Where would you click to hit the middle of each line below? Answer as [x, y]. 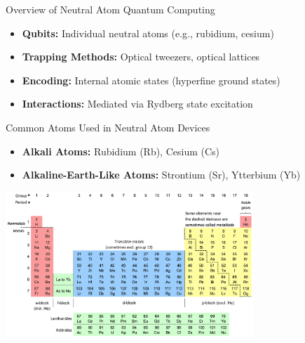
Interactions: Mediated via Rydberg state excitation [137, 104]
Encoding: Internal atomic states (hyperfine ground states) [151, 80]
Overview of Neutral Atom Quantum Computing [110, 9]
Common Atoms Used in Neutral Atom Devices [108, 127]
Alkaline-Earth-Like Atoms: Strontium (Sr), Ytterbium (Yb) [161, 175]
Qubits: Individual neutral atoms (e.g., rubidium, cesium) [148, 33]
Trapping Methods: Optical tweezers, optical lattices [141, 57]
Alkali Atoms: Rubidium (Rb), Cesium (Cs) [121, 151]
